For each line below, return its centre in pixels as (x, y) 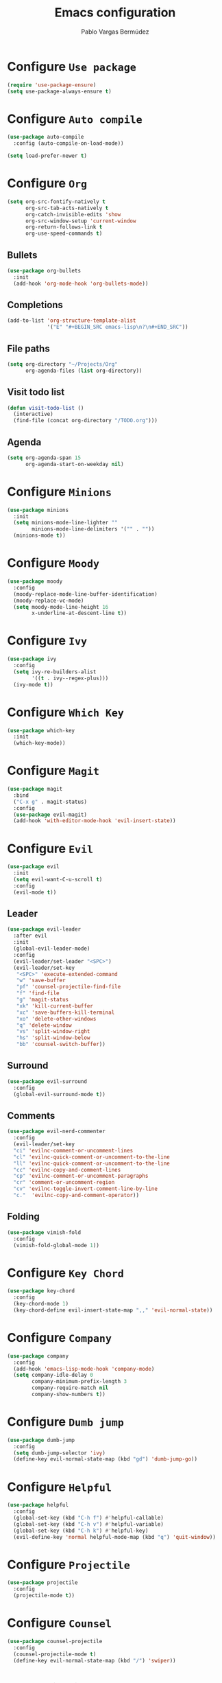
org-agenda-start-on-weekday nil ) (75, 464)
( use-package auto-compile (46, 137)
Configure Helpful (59, 1487)
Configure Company (59, 1338)
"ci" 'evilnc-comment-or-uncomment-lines (73, 1150)
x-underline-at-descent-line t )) (79, 613)
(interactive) (33, 414)
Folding (23, 1217)
